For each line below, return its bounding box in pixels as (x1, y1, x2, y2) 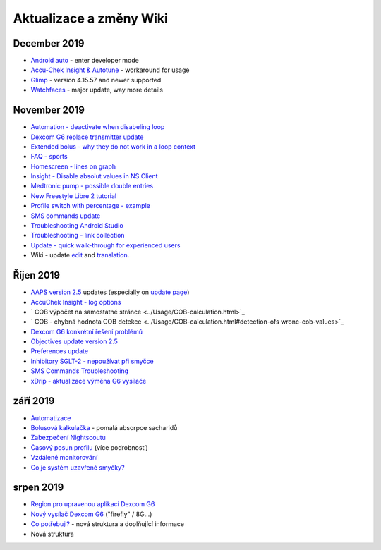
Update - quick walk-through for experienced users (30, 240, 181, 250)
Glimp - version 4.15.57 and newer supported (30, 75, 162, 84)
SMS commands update (30, 212, 101, 220)
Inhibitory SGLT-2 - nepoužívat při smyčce (30, 357, 155, 365)
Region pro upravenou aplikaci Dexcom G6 (30, 500, 155, 508)
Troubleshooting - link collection (30, 231, 125, 240)
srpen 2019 (13, 482, 64, 494)
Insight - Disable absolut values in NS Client (30, 172, 158, 181)
